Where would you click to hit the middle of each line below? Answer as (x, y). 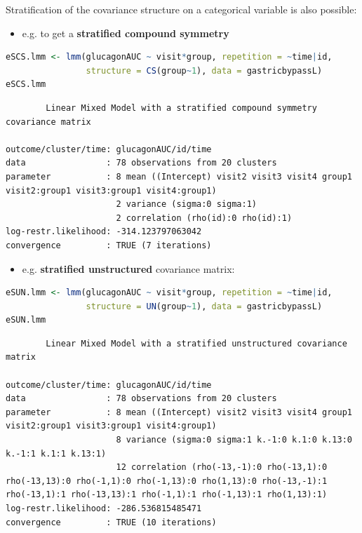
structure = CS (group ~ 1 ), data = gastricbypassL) (204, 70)
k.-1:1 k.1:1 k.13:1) (56, 453)
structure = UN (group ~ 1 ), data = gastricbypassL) (204, 306)
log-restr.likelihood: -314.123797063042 (104, 232)
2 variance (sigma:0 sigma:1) (186, 204)
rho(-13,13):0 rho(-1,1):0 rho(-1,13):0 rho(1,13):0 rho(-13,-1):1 (167, 481)
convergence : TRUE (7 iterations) (109, 245)
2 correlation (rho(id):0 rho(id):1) (204, 218)
